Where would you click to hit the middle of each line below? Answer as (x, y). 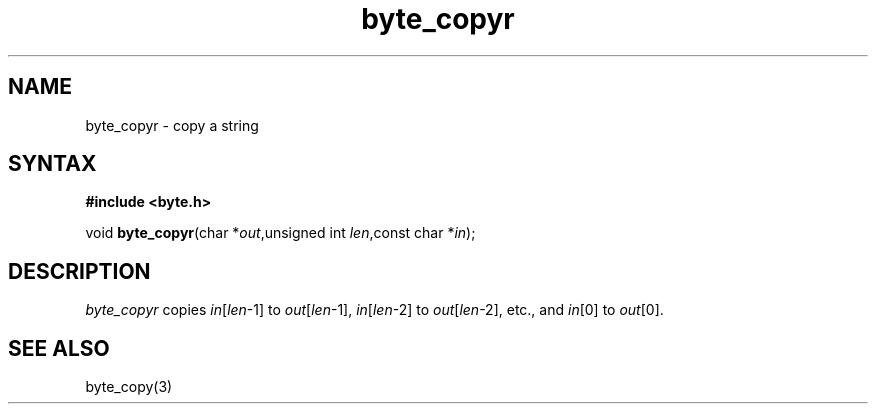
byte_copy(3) (129, 387)
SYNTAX (52, 164)
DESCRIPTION (79, 271)
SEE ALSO (59, 348)
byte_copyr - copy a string (172, 125)
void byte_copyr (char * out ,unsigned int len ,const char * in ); (280, 233)
